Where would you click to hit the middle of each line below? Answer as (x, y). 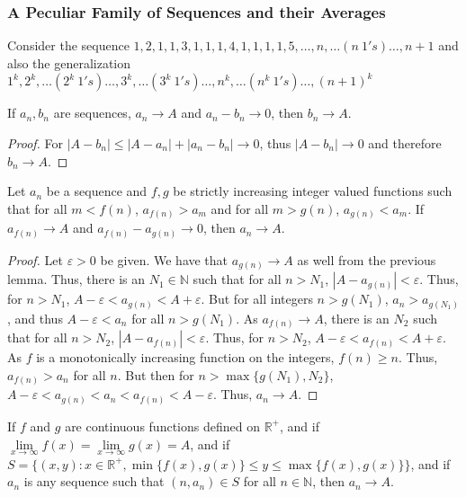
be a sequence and (97, 191)
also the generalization (69, 62)
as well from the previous (367, 259)
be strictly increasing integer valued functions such (313, 191)
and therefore (405, 143)
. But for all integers (257, 299)
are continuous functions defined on (162, 426)
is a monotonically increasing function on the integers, (185, 357)
